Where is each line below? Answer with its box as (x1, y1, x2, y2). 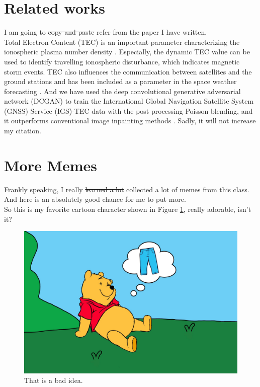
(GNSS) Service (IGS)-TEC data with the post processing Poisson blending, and (4, 105, 253, 116)
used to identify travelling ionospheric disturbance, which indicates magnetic (4, 56, 240, 66)
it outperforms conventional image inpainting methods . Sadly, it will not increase (4, 115, 256, 126)
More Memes (4, 154, 98, 175)
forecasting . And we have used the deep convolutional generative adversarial (4, 86, 241, 96)
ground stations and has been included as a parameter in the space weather (4, 76, 237, 87)
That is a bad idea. (24, 375, 83, 385)
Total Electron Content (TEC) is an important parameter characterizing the (4, 36, 240, 47)
